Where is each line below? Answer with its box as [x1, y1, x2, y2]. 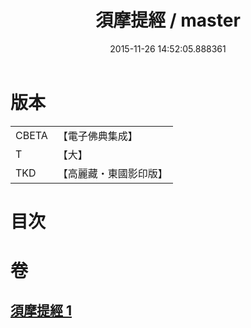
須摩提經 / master [95, 9, 241, 32]
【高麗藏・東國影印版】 [57, 166, 168, 180]
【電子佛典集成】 [57, 129, 138, 143]
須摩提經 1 [10, 302, 73, 320]
